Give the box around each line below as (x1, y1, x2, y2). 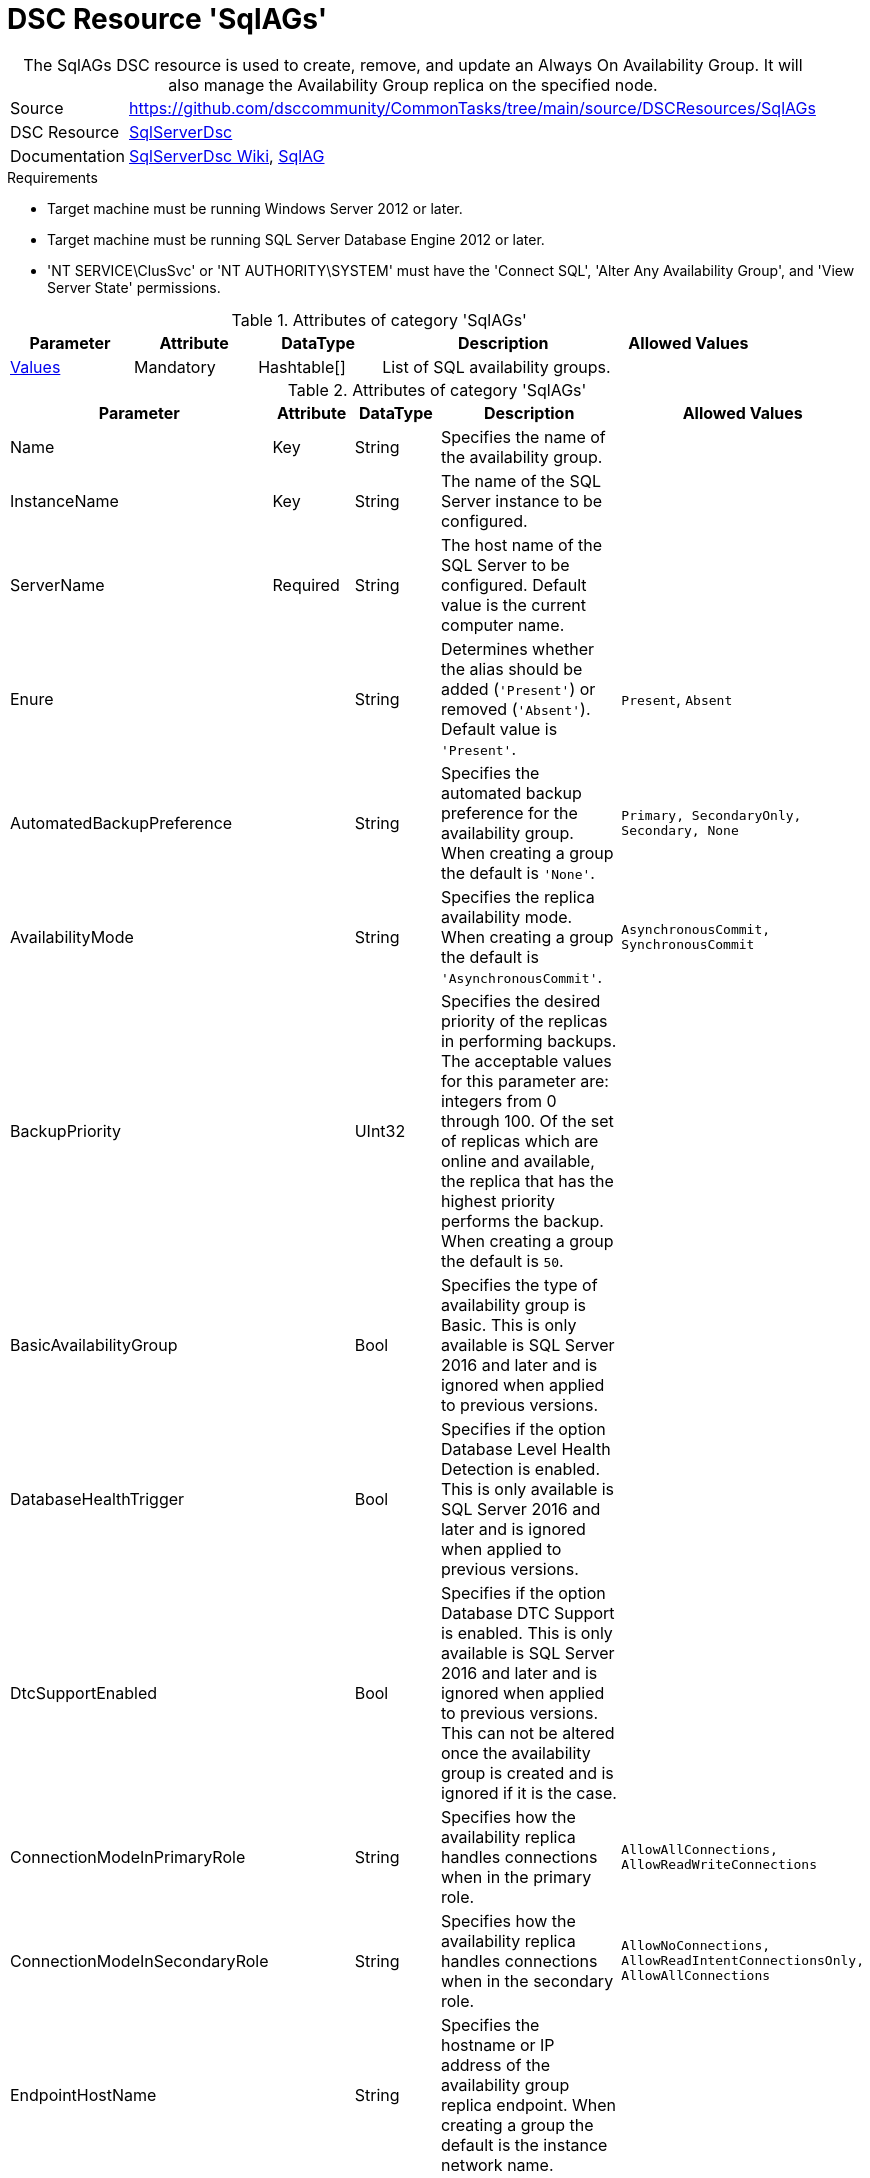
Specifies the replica (440, 886, 595, 907)
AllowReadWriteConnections (621, 1856, 818, 1872)
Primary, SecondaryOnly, (621, 807, 802, 823)
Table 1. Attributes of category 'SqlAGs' (231, 309, 527, 330)
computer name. (440, 614, 565, 635)
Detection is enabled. (440, 1458, 601, 1479)
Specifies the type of (440, 1274, 598, 1295)
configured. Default (440, 574, 587, 595)
